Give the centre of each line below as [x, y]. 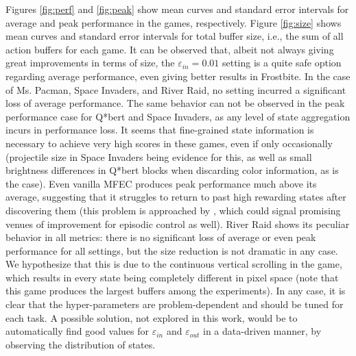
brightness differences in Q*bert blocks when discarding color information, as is [172, 170]
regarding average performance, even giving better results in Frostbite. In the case [178, 76]
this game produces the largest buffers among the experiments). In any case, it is [176, 291]
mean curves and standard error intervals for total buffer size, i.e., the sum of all [175, 36]
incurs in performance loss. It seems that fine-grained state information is [160, 130]
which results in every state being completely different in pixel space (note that [172, 277]
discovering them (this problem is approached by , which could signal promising [173, 210]
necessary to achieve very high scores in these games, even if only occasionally [169, 143]
